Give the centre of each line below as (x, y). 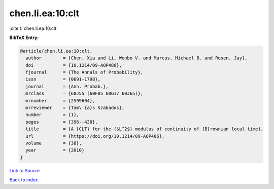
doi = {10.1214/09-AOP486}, (74, 65)
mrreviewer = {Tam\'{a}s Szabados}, (75, 108)
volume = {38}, (54, 143)
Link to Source (25, 170)
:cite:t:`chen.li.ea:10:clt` (34, 28)
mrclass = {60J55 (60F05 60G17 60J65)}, (84, 93)
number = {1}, (53, 115)
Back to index (24, 180)
